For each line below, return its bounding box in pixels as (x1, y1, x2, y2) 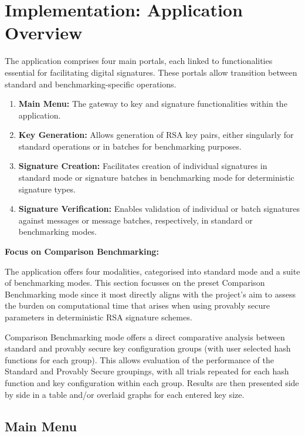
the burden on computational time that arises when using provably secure (5, 299, 270, 312)
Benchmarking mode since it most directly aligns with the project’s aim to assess (5, 288, 296, 300)
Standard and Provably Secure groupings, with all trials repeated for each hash (5, 365, 289, 377)
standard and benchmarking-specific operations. (5, 77, 177, 90)
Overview (5, 21, 83, 45)
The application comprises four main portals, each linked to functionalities (5, 55, 273, 67)
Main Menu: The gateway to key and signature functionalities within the (18, 97, 287, 110)
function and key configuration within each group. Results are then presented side (5, 376, 299, 388)
